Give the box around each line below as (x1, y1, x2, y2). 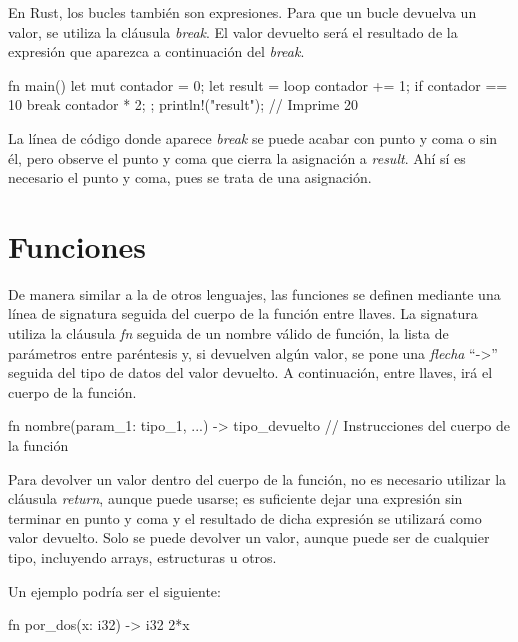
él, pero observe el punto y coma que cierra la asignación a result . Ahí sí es (8, 147, 466, 168)
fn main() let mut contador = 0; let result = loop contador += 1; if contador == (8, 74, 508, 95)
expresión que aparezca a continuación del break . (8, 41, 305, 62)
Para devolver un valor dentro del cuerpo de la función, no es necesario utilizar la (8, 468, 507, 489)
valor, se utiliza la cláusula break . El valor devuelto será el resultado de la (8, 21, 458, 42)
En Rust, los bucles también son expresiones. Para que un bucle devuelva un (8, 2, 477, 22)
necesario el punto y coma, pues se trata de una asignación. (8, 167, 372, 188)
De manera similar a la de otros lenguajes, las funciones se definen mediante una (8, 283, 501, 304)
